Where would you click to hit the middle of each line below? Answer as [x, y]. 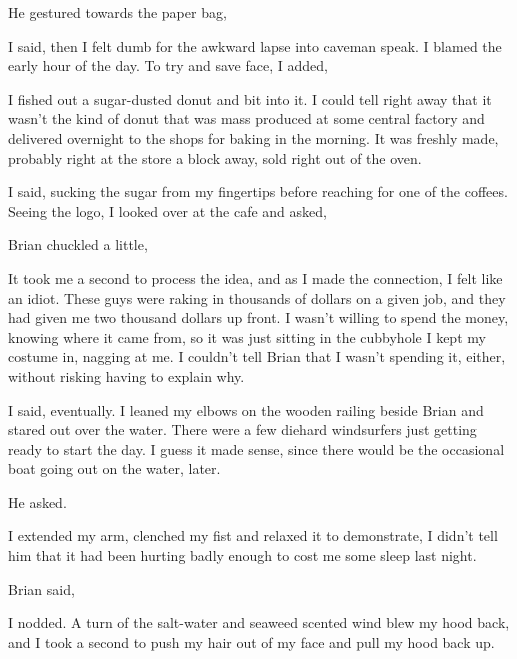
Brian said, [41, 588]
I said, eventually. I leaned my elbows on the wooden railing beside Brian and [246, 409]
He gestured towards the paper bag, [117, 12]
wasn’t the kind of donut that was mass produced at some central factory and [246, 118]
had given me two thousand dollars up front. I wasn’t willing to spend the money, [258, 317]
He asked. [37, 501]
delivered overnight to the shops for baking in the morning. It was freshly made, [253, 137]
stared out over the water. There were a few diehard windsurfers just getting [242, 429]
